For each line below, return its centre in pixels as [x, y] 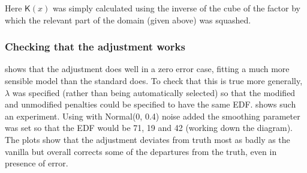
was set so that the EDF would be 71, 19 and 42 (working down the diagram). [149, 128]
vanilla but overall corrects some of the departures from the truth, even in [141, 151]
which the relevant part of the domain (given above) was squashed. [128, 20]
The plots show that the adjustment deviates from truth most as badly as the [148, 139]
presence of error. [37, 163]
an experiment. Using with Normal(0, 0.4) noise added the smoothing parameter [153, 116]
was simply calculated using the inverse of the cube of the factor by [176, 8]
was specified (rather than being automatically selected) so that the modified [154, 92]
